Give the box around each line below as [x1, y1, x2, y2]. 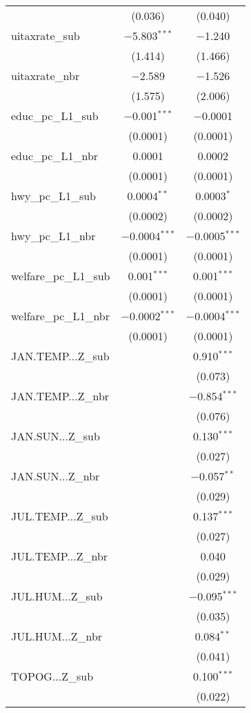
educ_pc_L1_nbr [11, 148, 99, 164]
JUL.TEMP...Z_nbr [11, 548, 108, 564]
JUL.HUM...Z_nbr [11, 628, 103, 644]
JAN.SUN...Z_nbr [11, 468, 100, 484]
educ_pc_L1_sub [11, 108, 99, 124]
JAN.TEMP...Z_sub [11, 348, 110, 364]
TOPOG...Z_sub [11, 668, 94, 684]
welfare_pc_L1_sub [11, 268, 110, 284]
